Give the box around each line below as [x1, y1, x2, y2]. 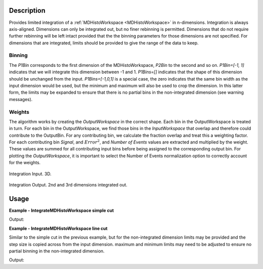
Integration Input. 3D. [9, 171, 52, 177]
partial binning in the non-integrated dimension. [9, 248, 105, 254]
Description [9, 6, 46, 15]
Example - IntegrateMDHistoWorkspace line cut [9, 225, 108, 231]
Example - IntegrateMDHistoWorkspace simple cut [9, 207, 114, 213]
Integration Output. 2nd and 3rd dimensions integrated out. [9, 182, 128, 188]
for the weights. [9, 160, 41, 166]
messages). [9, 96, 33, 102]
